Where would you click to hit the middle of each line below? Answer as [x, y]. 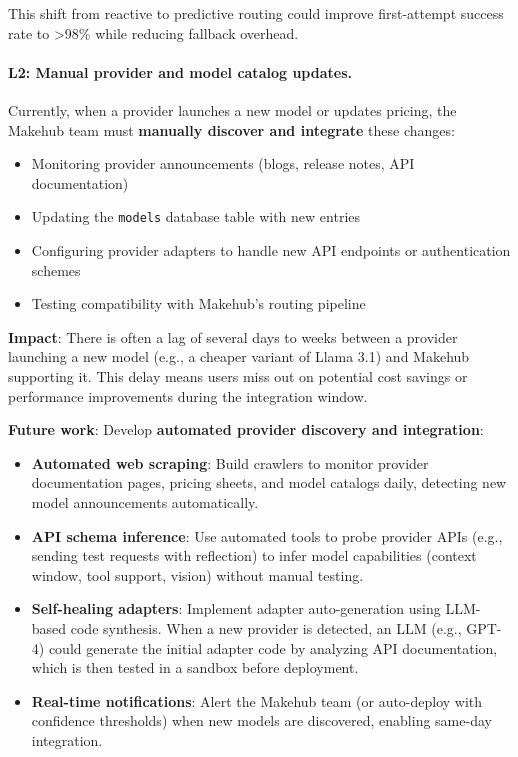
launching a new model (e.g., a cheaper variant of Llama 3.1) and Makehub [239, 356]
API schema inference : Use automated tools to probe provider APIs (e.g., [267, 535]
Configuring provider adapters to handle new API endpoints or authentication [271, 250]
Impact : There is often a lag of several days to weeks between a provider [233, 336]
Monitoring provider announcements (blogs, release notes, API [223, 163]
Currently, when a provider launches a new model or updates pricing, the [232, 109]
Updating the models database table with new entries [196, 216]
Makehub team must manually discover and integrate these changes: [231, 129]
